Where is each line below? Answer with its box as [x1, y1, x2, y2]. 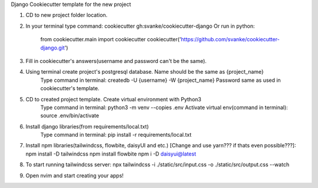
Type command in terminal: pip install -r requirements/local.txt [40, 131, 192, 138]
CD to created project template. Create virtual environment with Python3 [25, 95, 201, 103]
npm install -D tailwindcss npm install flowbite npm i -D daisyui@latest [25, 150, 197, 157]
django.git [40, 44, 65, 51]
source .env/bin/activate [40, 112, 100, 119]
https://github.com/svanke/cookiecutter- [180, 36, 280, 43]
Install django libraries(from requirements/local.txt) [25, 123, 150, 130]
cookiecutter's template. [40, 85, 100, 92]
